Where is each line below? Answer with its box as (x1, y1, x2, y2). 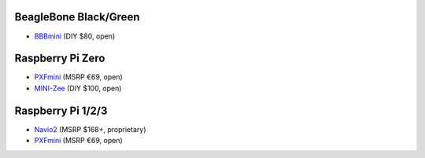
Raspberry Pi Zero (14, 52, 105, 65)
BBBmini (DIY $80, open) (34, 31, 116, 41)
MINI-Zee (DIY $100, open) (34, 83, 122, 93)
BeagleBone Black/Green (14, 10, 140, 24)
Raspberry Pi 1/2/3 (14, 104, 108, 117)
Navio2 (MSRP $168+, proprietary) (34, 124, 146, 134)
